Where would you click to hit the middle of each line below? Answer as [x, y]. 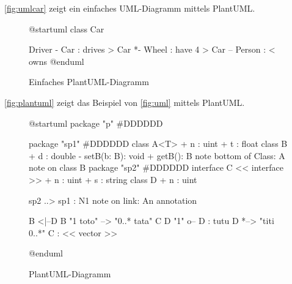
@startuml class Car [67, 28]
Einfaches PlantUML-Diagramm [89, 82]
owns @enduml [57, 61]
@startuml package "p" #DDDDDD [96, 123]
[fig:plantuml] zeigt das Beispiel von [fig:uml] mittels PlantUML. [125, 102]
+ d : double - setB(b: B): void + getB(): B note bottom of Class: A [157, 155]
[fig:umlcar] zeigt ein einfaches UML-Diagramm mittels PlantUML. [130, 8]
